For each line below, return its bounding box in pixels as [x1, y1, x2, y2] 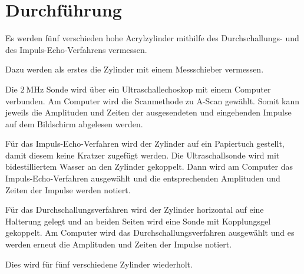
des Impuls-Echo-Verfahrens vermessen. [5, 43, 147, 55]
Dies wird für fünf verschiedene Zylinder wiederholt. [5, 258, 193, 270]
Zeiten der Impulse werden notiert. [5, 183, 131, 196]
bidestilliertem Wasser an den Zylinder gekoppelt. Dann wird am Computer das [5, 160, 293, 173]
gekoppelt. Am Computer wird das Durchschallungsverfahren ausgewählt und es [5, 226, 295, 239]
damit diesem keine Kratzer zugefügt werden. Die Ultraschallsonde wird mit [5, 148, 280, 161]
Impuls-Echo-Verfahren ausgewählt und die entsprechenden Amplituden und [5, 172, 280, 184]
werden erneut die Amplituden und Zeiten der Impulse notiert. [5, 238, 232, 250]
